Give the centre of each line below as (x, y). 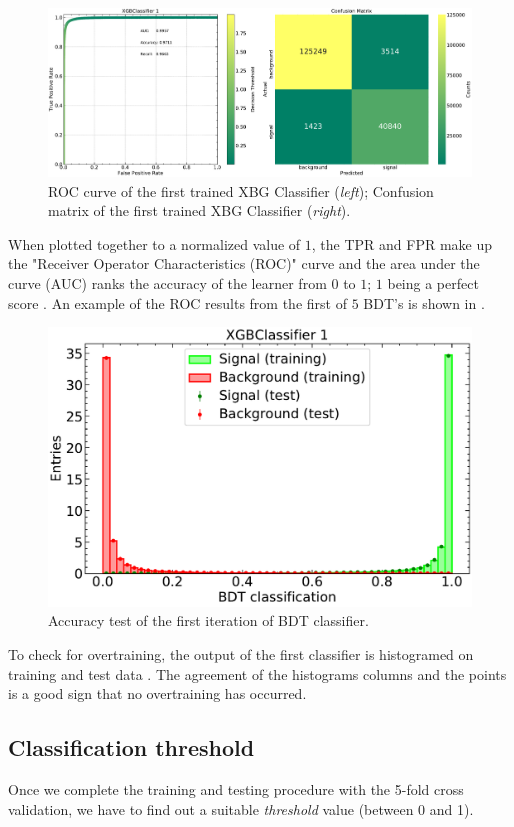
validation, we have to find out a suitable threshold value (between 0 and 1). (241, 808)
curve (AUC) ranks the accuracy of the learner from (167, 283)
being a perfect (433, 283)
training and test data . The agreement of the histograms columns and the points (257, 673)
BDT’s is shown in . (424, 302)
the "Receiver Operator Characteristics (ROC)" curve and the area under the (244, 263)
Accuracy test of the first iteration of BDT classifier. (208, 620)
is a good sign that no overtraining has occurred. (157, 693)
